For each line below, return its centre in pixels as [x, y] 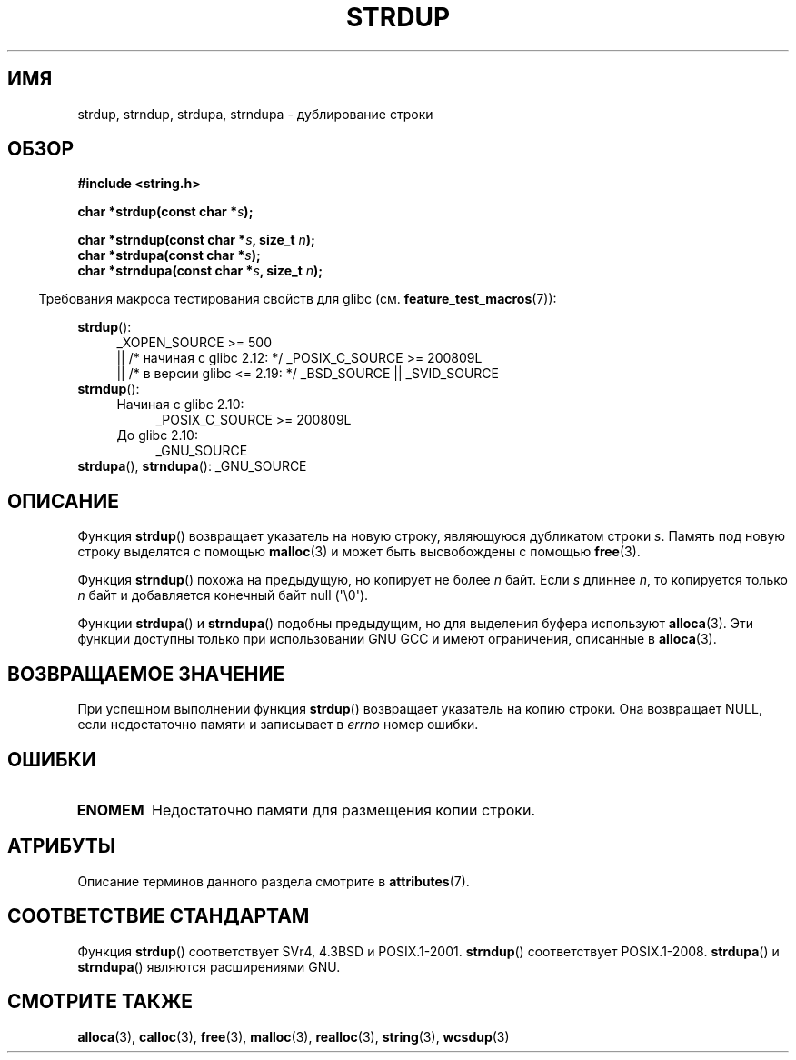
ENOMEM [110, 810]
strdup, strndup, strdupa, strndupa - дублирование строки [255, 114]
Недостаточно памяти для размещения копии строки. [344, 810]
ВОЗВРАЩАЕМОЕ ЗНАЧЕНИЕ [146, 674]
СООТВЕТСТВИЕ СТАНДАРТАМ [159, 916]
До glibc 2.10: [157, 435]
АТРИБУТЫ [62, 846]
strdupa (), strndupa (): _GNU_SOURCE [192, 466]
